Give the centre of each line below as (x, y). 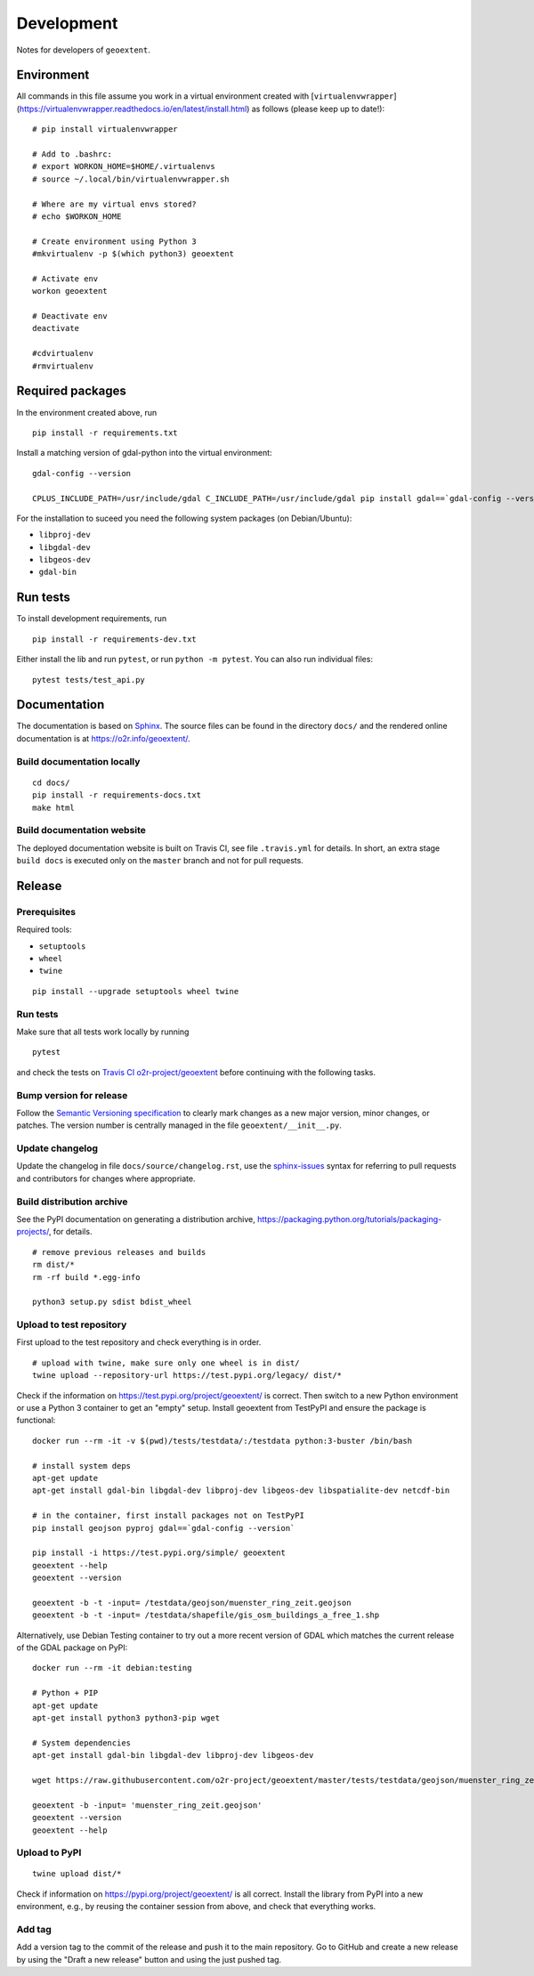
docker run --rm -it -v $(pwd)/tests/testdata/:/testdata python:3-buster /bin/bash (222, 1441)
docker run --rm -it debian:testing (112, 1668)
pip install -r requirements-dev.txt (115, 639)
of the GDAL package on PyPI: (72, 1648)
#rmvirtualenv (63, 366)
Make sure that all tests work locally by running (103, 1032)
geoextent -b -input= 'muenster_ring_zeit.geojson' (147, 1805)
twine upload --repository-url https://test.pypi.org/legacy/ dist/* (187, 1376)
